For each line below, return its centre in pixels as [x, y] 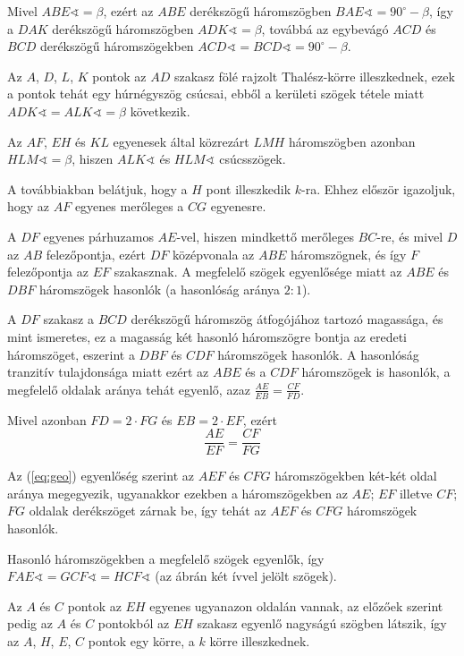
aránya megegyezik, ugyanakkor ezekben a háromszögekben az [177, 493]
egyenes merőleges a [129, 206]
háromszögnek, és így [349, 254]
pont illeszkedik [249, 188]
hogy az [29, 206]
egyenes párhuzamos [98, 236]
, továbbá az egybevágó [325, 28]
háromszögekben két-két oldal [356, 476]
